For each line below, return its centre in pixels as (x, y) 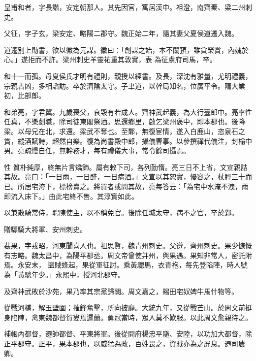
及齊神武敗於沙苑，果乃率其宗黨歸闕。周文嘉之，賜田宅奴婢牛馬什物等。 (121, 291)
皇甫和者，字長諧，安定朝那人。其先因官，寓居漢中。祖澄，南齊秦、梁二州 (125, 7)
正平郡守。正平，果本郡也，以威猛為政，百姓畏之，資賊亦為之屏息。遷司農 (125, 344)
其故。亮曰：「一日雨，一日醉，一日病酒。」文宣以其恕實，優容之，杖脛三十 (125, 177)
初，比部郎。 (25, 95)
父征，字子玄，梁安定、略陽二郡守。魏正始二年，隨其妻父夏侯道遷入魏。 (121, 33)
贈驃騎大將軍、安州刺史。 (45, 229)
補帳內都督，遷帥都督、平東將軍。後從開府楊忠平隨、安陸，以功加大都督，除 (128, 334)
